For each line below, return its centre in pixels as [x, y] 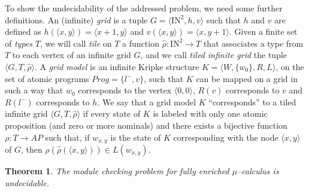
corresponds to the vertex [125, 90]
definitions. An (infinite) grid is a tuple [76, 19]
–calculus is [258, 170]
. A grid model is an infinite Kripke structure [117, 66]
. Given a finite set [263, 31]
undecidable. [27, 182]
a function [141, 43]
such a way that [34, 90]
